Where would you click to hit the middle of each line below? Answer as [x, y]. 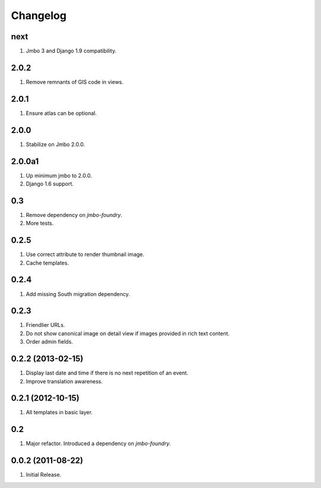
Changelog [39, 15]
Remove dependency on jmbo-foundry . [74, 215]
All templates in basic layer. [59, 413]
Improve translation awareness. [64, 381]
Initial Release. [44, 475]
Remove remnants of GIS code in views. [75, 82]
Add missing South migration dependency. [78, 294]
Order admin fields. [50, 342]
